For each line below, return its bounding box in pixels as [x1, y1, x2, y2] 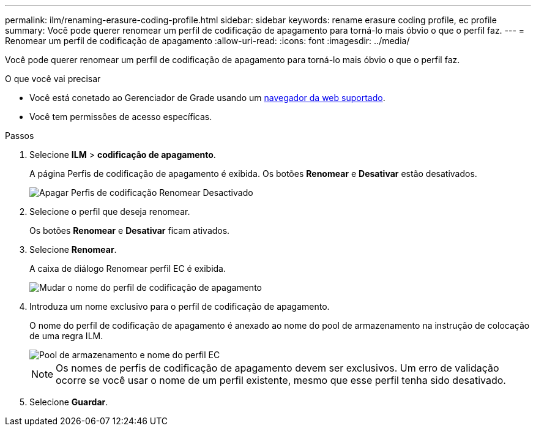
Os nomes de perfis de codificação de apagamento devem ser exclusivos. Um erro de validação [56, 362, 499, 374]
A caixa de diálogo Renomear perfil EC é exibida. [29, 263, 226, 274]
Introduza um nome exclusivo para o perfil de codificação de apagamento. [29, 301, 330, 312]
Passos [5, 130, 34, 141]
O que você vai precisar [5, 73, 101, 84]
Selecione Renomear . [29, 244, 117, 255]
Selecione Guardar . [29, 397, 108, 407]
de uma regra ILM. [29, 331, 103, 341]
